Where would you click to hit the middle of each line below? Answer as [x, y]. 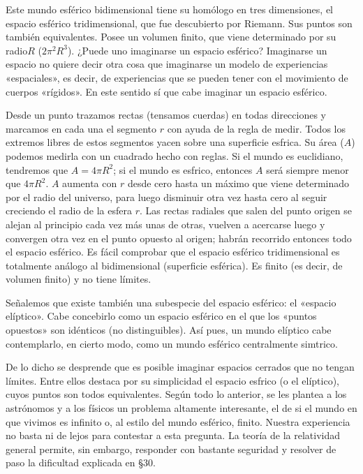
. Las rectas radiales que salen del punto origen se [246, 210]
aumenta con [90, 183]
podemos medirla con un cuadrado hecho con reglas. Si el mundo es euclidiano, [175, 155]
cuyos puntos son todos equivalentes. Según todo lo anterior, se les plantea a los [176, 394]
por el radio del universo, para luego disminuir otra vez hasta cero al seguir [166, 197]
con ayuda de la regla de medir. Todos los [256, 128]
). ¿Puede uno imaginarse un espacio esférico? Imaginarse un [197, 50]
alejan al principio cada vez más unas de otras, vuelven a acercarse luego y [165, 224]
